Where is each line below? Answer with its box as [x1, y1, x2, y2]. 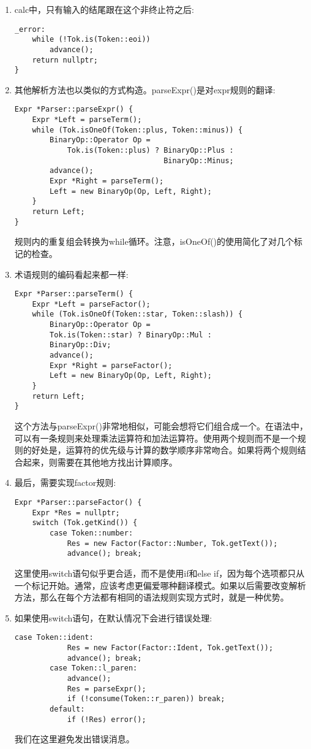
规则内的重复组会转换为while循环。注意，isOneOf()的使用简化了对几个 [14, 235, 294, 248]
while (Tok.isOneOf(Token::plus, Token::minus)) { [32, 125, 243, 134]
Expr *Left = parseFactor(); [32, 299, 151, 309]
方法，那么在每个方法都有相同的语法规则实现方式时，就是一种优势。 [14, 591, 289, 604]
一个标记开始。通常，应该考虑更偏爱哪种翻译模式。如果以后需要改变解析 [14, 578, 306, 591]
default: [50, 704, 85, 713]
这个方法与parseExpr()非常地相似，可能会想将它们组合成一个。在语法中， [14, 420, 308, 432]
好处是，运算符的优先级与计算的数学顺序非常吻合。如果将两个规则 [31, 444, 298, 456]
